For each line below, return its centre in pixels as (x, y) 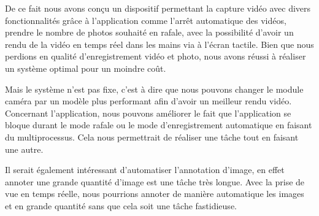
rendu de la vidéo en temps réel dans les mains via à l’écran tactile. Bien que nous (159, 44)
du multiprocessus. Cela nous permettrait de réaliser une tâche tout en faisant (152, 137)
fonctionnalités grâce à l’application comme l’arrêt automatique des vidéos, (146, 20)
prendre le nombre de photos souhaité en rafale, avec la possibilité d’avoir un (149, 32)
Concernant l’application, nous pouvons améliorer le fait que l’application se (148, 113)
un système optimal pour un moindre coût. (86, 68)
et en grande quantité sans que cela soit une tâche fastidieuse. (121, 205)
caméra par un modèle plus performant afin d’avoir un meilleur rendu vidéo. (148, 101)
